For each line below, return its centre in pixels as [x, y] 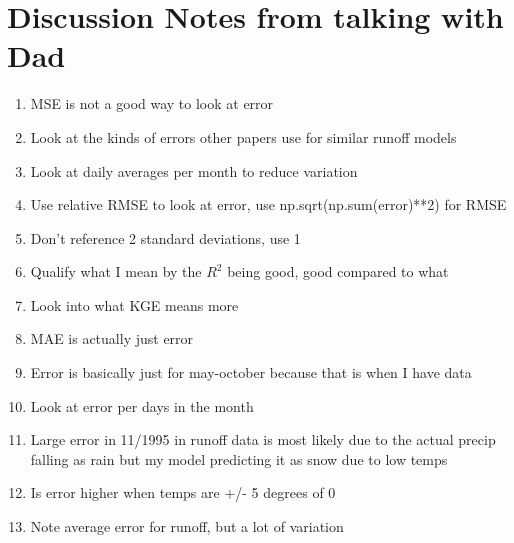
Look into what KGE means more [134, 304]
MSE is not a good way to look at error [152, 103]
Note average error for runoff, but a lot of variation [187, 526]
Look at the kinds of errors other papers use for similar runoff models [243, 136]
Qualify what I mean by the [116, 271]
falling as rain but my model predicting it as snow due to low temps [239, 458]
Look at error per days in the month [142, 405]
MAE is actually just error [112, 338]
